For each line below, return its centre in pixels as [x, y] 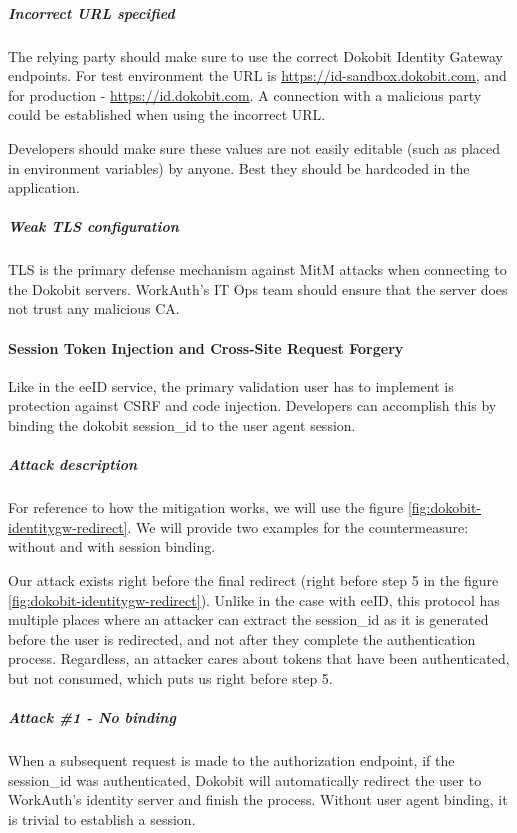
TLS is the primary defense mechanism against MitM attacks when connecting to [257, 269]
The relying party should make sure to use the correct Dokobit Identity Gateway [255, 55]
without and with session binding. [112, 546]
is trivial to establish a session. [102, 818]
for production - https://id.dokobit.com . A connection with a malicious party [245, 94]
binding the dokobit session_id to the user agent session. [182, 425]
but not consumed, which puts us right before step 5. [170, 677]
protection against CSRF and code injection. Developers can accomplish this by [252, 405]
